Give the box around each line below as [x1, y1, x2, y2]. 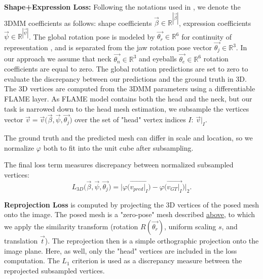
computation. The [4, 255, 60, 266]
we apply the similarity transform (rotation [4, 221, 138, 231]
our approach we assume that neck [4, 53, 111, 64]
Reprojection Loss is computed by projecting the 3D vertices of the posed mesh [4, 199, 259, 210]
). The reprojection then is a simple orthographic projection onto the [45, 235, 259, 246]
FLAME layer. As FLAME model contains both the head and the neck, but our [4, 93, 252, 104]
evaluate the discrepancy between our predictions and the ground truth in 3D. [4, 73, 247, 84]
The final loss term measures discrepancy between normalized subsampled [4, 159, 234, 170]
